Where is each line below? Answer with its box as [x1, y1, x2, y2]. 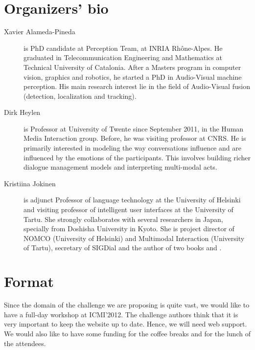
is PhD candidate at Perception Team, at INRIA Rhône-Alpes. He [23, 43, 223, 53]
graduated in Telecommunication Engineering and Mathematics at [23, 52, 222, 63]
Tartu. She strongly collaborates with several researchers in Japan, [23, 214, 223, 224]
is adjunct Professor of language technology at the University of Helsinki [23, 195, 241, 205]
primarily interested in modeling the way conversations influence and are [23, 143, 241, 153]
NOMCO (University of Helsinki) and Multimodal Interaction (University [23, 233, 245, 243]
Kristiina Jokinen [4, 178, 56, 188]
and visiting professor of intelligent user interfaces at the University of [23, 204, 233, 215]
